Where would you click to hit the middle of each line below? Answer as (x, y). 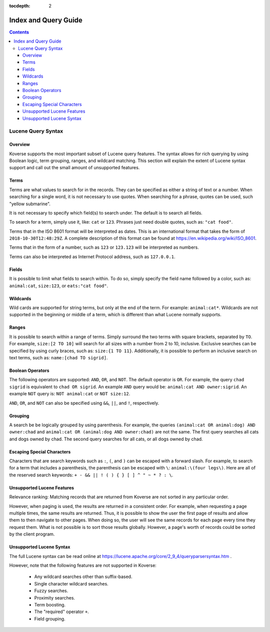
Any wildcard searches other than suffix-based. (83, 577)
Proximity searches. (54, 597)
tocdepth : (20, 6)
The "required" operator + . (62, 612)
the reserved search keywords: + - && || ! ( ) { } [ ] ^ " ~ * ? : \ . (91, 475)
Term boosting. (50, 604)
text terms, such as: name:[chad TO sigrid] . (58, 357)
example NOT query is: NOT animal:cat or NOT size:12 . (70, 394)
